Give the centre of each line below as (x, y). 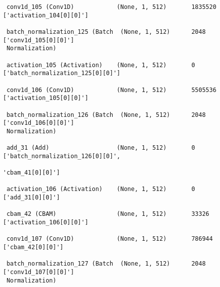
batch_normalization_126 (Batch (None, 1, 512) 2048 (106, 115)
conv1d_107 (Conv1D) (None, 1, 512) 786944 (110, 239)
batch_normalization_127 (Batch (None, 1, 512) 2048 (106, 264)
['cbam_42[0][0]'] (33, 247)
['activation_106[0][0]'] (46, 223)
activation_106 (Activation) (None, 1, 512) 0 (101, 189)
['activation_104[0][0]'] (46, 15)
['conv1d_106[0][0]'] (39, 123)
